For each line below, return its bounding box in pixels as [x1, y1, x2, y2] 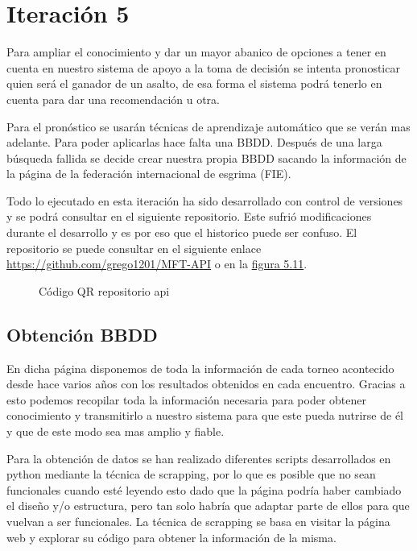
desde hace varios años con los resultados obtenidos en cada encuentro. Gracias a [6, 375, 406, 392]
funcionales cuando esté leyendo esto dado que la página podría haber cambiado [6, 481, 402, 498]
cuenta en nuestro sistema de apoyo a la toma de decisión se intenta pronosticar [6, 59, 400, 76]
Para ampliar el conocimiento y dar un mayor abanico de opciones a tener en [6, 43, 386, 60]
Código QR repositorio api [39, 282, 170, 299]
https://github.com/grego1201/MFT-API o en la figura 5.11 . [6, 255, 308, 272]
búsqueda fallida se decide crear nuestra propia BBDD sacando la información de [6, 149, 407, 166]
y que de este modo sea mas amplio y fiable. [6, 423, 225, 440]
